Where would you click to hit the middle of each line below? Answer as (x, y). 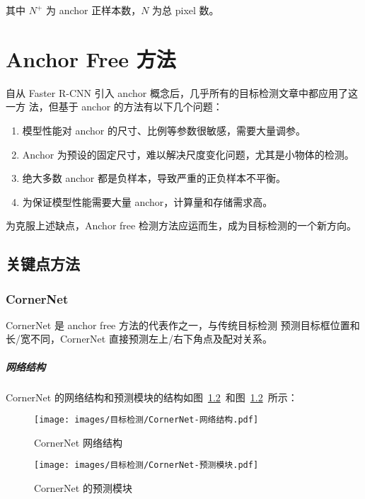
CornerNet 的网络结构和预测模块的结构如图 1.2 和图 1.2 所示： (152, 397)
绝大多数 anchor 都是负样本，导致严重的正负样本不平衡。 (154, 178)
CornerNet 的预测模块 (83, 488)
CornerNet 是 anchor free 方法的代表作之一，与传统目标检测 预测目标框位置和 (183, 325)
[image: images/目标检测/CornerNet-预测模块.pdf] (146, 465)
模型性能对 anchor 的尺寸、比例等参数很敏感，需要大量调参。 (164, 130)
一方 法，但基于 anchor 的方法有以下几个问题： (114, 107)
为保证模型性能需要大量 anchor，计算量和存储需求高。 (147, 201)
